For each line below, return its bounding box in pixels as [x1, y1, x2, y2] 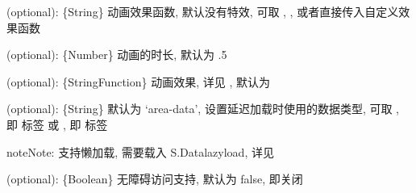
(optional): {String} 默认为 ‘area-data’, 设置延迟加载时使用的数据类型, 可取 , [6, 100, 400, 117]
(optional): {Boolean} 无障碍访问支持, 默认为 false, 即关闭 [6, 170, 303, 187]
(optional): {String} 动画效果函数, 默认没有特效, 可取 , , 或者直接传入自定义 [6, 3, 399, 19]
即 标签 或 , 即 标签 [6, 115, 108, 132]
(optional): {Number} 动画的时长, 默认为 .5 [6, 46, 227, 63]
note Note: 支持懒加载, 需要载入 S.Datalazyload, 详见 [6, 143, 274, 160]
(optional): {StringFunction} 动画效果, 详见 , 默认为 [6, 73, 270, 90]
